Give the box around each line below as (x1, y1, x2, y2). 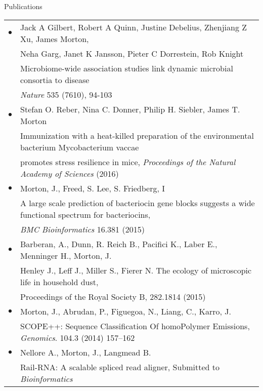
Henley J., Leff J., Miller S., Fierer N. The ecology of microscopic (20, 264, 252, 276)
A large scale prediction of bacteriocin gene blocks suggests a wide (20, 197, 255, 209)
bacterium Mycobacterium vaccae (20, 141, 139, 153)
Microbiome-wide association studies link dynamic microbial (20, 62, 233, 74)
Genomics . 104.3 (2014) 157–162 (20, 331, 135, 343)
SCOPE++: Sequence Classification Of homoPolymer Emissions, (20, 320, 250, 332)
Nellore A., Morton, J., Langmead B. (20, 346, 151, 358)
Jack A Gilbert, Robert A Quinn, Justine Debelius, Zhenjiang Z (20, 21, 247, 33)
